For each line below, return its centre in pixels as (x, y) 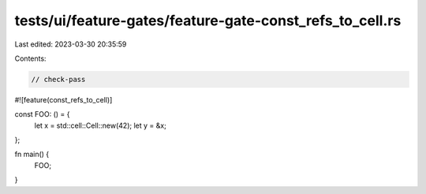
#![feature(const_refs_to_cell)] (64, 99)
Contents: (30, 58)
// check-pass (58, 79)
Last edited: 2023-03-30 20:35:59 (71, 44)
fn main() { (32, 155)
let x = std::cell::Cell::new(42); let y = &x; (101, 125)
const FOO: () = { (42, 114)
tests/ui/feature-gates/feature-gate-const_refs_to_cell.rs (208, 21)
